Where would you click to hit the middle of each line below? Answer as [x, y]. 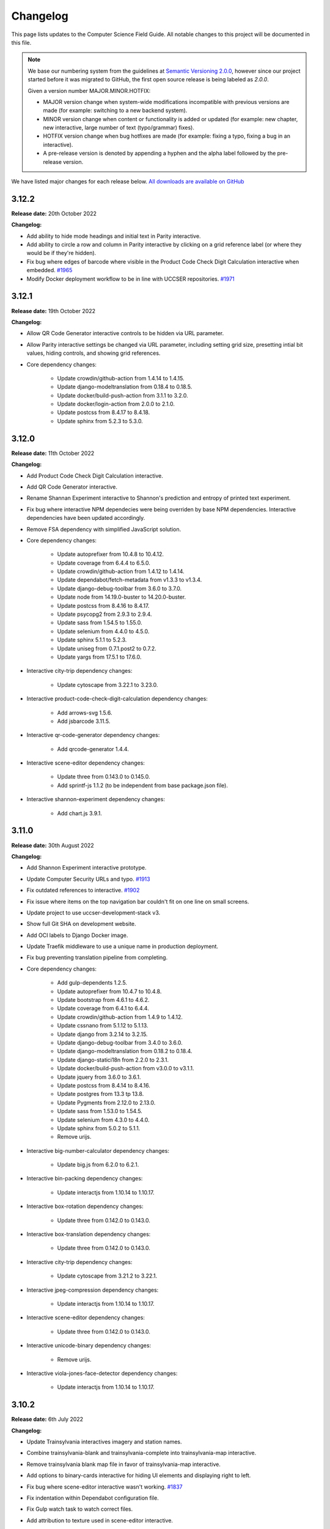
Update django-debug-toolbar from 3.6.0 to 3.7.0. [119, 588]
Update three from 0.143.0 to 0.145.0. [104, 777]
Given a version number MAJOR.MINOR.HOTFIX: [89, 91]
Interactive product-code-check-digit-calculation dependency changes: [117, 699]
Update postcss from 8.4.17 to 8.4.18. [104, 412]
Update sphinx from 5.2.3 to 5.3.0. [100, 421]
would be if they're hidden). [61, 253]
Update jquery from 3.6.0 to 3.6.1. [99, 1077]
